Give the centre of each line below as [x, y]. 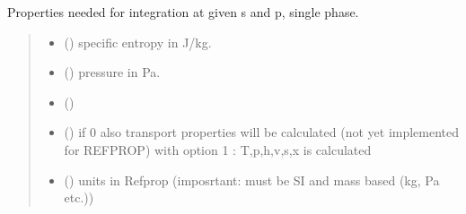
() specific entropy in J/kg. [138, 42]
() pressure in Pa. [112, 72]
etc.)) [79, 197]
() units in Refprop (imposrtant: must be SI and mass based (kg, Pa [252, 180]
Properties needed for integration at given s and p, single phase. [183, 12]
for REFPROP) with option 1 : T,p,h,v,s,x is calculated [218, 149]
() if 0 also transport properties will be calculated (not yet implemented [262, 132]
